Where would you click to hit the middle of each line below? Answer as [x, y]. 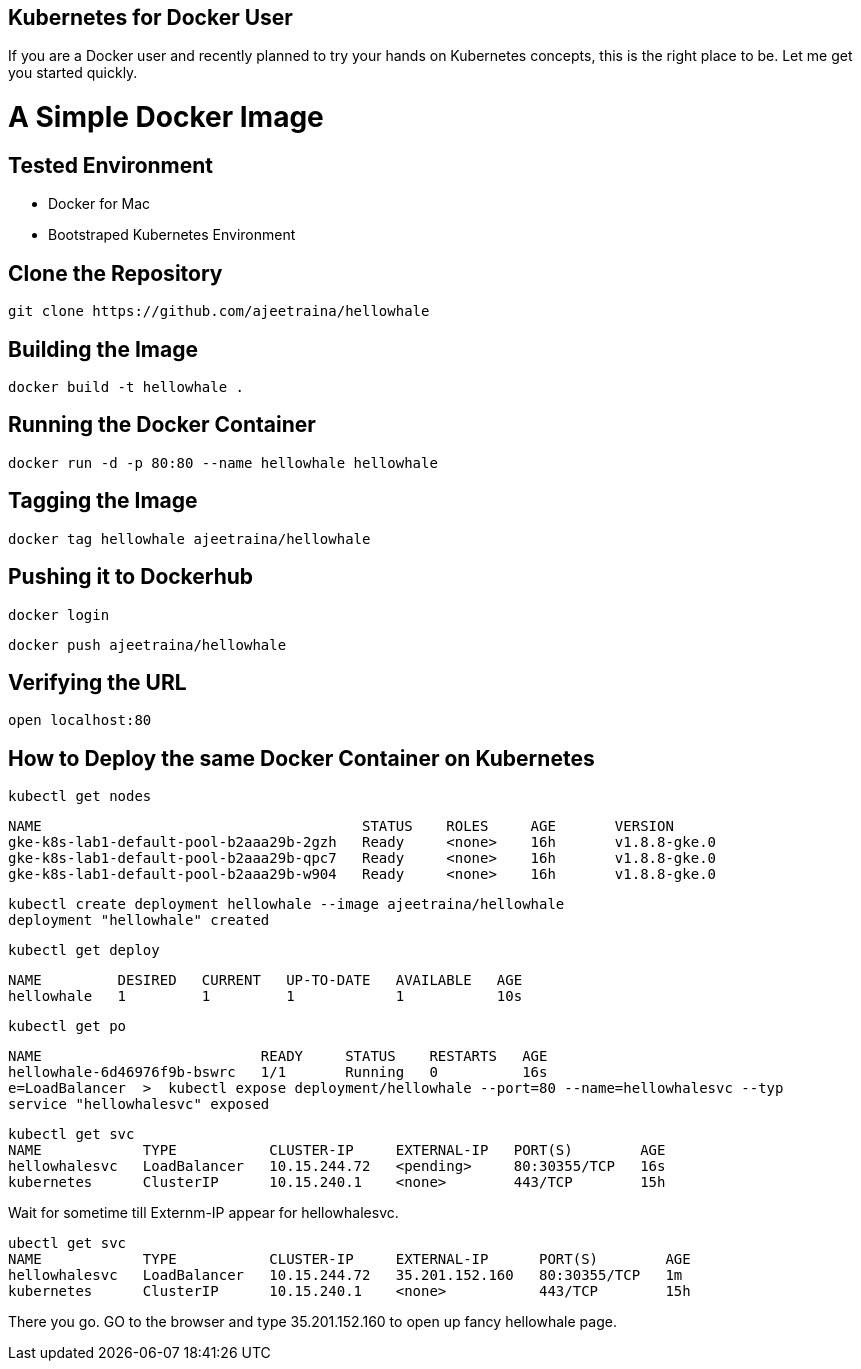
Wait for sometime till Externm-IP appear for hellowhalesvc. [203, 1213]
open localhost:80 [80, 720]
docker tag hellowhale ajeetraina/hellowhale [189, 538]
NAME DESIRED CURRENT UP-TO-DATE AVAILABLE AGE [265, 980]
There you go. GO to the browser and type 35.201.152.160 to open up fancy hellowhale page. [312, 1322]
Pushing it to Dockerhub [131, 577]
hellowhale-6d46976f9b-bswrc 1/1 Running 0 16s [278, 1072]
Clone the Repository [115, 273]
